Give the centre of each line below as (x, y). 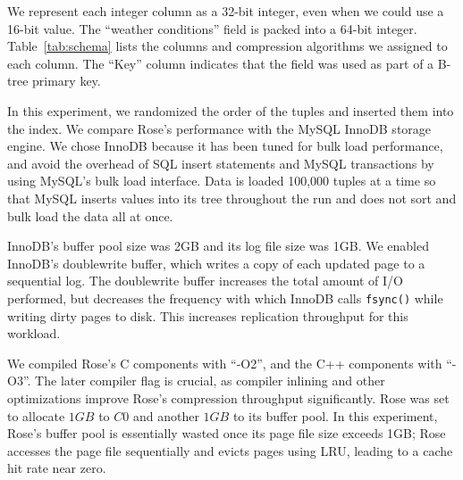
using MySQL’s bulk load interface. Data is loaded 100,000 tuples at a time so (222, 181)
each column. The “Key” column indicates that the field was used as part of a (221, 63)
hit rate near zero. (57, 468)
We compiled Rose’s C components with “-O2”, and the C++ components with (225, 363)
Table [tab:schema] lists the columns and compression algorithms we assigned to (227, 46)
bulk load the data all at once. (90, 215)
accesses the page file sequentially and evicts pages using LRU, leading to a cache (230, 450)
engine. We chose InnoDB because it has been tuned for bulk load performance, (225, 146)
